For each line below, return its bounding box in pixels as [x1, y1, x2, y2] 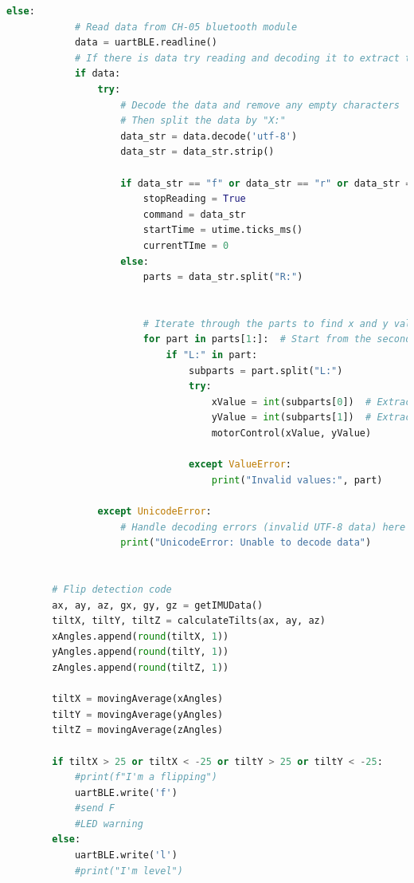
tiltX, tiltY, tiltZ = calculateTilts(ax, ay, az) [52, 615, 326, 627]
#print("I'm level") [74, 865, 183, 877]
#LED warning [74, 818, 143, 830]
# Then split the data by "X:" [120, 115, 286, 127]
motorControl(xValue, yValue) [211, 428, 372, 440]
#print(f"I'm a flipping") [74, 771, 217, 783]
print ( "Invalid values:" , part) [211, 474, 383, 486]
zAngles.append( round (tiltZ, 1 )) [52, 661, 229, 673]
